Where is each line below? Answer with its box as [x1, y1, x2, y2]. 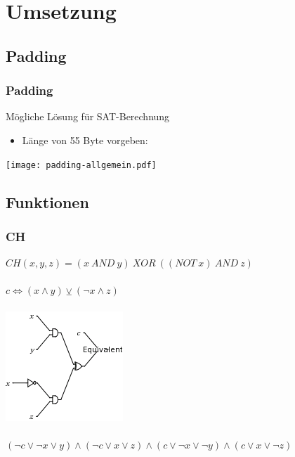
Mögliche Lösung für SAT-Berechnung [6, 109, 170, 124]
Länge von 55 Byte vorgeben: [22, 132, 148, 147]
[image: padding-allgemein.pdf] [6, 160, 157, 170]
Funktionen [6, 191, 89, 212]
